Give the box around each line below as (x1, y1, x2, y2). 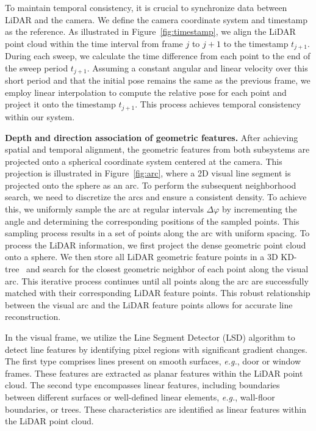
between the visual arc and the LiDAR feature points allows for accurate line (5, 298, 293, 311)
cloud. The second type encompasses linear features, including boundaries (5, 378, 280, 391)
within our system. (5, 110, 75, 123)
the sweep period (5, 61, 68, 74)
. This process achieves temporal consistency (135, 98, 301, 110)
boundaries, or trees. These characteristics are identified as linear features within (5, 402, 306, 415)
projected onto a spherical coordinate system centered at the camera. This (5, 154, 282, 167)
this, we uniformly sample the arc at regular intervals (5, 203, 204, 215)
